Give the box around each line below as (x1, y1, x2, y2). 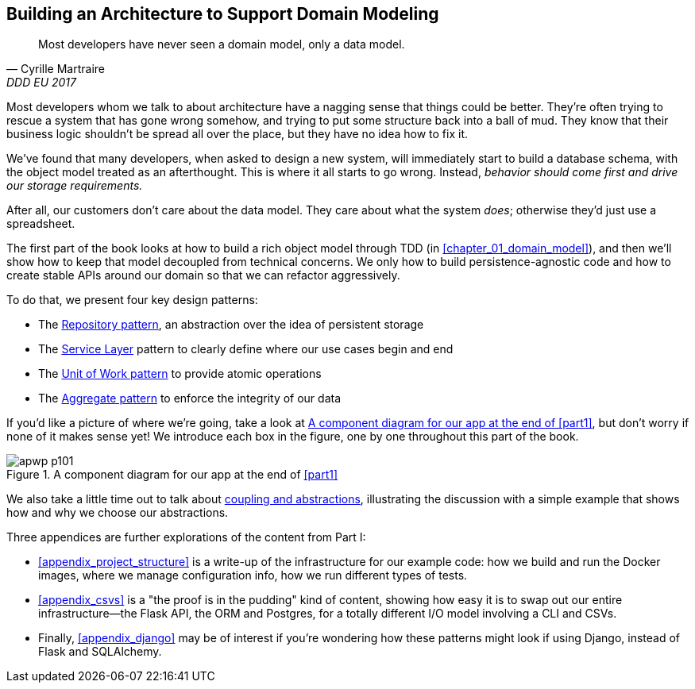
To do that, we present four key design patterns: (6, 293, 258, 307)
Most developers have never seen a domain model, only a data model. (38, 37, 405, 52)
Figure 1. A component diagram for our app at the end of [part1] (6, 468, 338, 482)
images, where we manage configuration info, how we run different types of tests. (38, 568, 468, 583)
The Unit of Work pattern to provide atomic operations (38, 367, 322, 381)
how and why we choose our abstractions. (6, 506, 229, 520)
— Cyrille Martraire (6, 62, 106, 76)
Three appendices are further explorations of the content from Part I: (6, 530, 366, 545)
